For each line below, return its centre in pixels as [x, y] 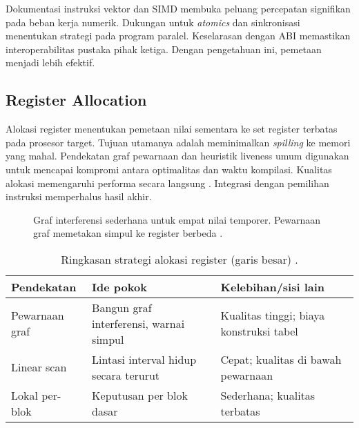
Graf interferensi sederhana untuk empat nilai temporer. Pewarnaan [177, 219]
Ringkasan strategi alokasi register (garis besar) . [179, 259]
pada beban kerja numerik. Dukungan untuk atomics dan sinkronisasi [153, 22]
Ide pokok [119, 286]
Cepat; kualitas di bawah [281, 359]
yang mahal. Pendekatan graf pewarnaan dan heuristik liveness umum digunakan [177, 156]
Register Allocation [76, 100]
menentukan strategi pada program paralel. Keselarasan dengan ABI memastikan [178, 36]
